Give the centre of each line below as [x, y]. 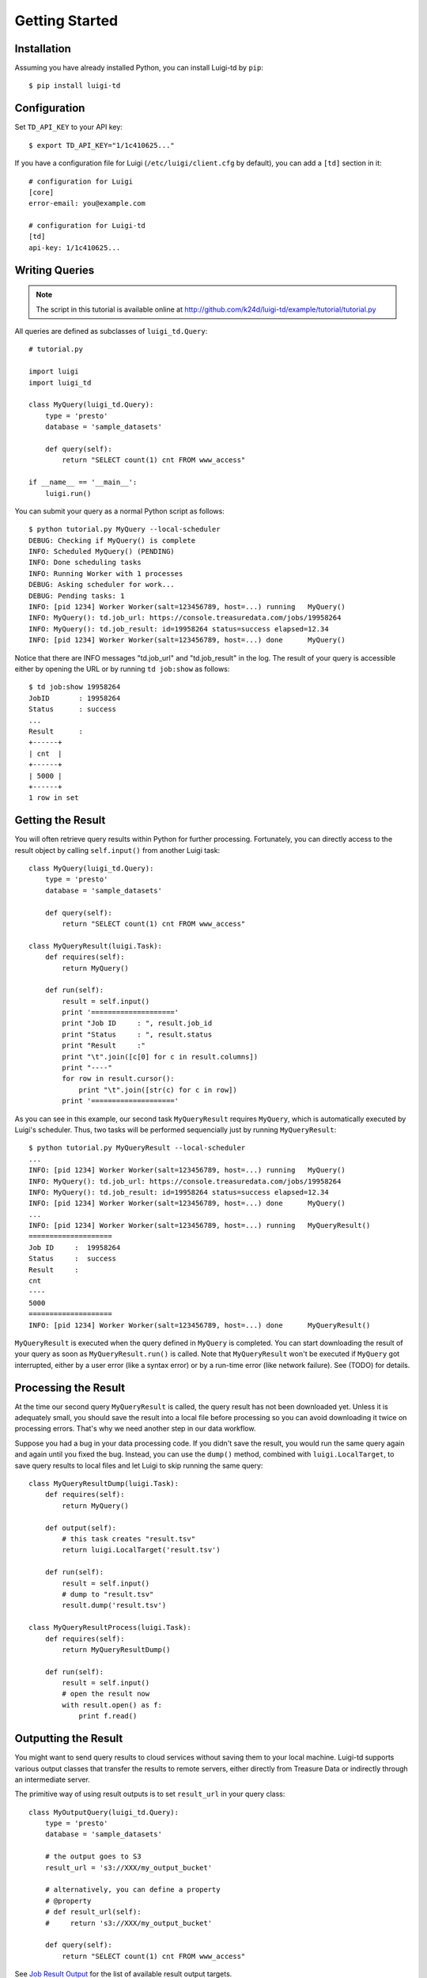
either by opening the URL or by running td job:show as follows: [122, 669]
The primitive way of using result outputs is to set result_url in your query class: [150, 1794]
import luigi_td [60, 383]
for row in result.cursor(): [119, 1079]
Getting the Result [60, 820]
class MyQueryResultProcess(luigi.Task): [110, 1627]
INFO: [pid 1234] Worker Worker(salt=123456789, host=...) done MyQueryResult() [200, 1325]
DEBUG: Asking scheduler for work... [102, 585]
